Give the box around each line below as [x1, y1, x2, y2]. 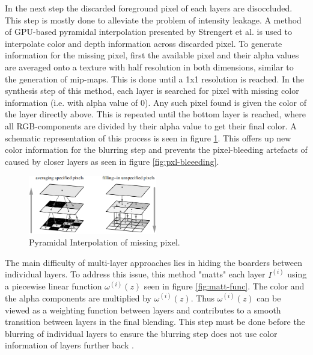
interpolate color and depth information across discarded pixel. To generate [5, 37, 282, 49]
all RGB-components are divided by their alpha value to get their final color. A [5, 119, 297, 132]
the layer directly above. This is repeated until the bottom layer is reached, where [5, 108, 306, 120]
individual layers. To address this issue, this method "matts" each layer [5, 268, 266, 280]
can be [257, 291, 281, 304]
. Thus [190, 291, 214, 304]
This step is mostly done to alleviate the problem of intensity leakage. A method [5, 13, 302, 26]
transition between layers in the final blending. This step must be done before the [5, 315, 305, 328]
